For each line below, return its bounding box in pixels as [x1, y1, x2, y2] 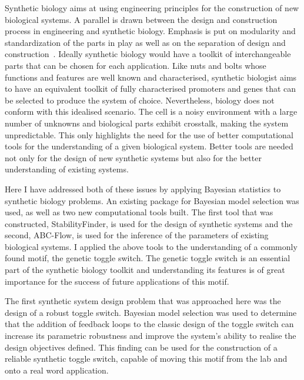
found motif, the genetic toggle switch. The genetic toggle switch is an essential [5, 252, 290, 264]
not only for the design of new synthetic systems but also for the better [5, 151, 262, 164]
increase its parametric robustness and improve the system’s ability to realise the [5, 329, 296, 342]
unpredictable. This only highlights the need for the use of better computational [5, 128, 293, 141]
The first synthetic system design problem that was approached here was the [5, 295, 281, 307]
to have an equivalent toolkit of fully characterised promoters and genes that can [5, 82, 296, 95]
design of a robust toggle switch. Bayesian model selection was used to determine [5, 306, 297, 318]
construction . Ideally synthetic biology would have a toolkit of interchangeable [5, 48, 291, 60]
